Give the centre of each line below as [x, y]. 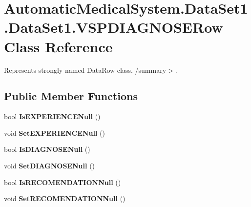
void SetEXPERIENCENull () [54, 133]
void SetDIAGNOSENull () [50, 166]
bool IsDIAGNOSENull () [47, 149]
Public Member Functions [71, 96]
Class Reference [58, 46]
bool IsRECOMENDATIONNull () [63, 182]
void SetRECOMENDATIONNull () [65, 198]
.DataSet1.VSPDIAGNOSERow [114, 27]
